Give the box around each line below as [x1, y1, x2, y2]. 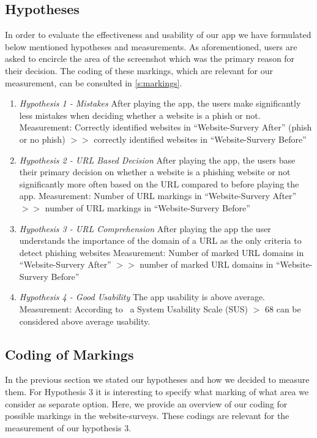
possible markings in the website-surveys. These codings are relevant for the [5, 409, 289, 422]
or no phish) [19, 132, 65, 145]
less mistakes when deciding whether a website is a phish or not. [19, 108, 261, 121]
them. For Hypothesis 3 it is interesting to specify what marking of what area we [5, 385, 309, 398]
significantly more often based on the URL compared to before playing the [19, 177, 299, 190]
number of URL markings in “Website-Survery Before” [45, 201, 250, 214]
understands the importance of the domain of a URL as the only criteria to [19, 234, 302, 247]
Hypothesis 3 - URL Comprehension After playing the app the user [19, 222, 271, 235]
